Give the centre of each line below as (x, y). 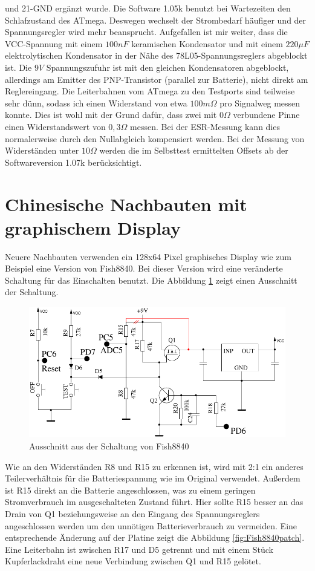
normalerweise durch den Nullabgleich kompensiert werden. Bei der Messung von (155, 138)
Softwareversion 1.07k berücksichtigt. (73, 162)
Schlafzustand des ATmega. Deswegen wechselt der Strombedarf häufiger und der (156, 20)
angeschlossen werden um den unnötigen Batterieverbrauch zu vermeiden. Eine (151, 525)
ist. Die (18, 67)
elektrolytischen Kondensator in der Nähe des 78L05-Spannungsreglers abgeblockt (156, 55)
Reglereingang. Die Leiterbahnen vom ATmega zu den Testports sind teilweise (150, 91)
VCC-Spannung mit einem (54, 43)
